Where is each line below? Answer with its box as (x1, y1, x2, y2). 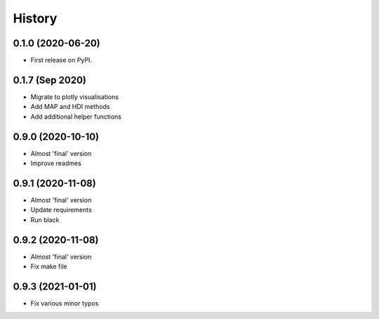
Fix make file (30, 262, 67, 271)
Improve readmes (30, 159, 82, 168)
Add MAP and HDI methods (30, 103, 110, 111)
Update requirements (30, 206, 93, 214)
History (13, 11, 58, 26)
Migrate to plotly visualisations (30, 92, 119, 101)
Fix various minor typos (30, 299, 99, 307)
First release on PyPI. (30, 56, 93, 65)
